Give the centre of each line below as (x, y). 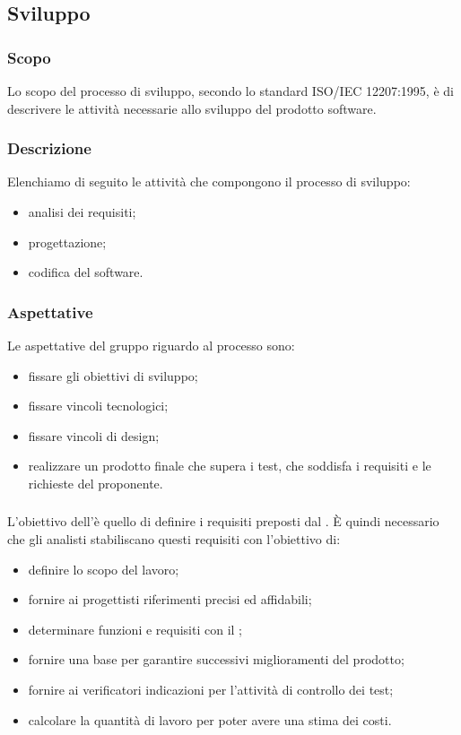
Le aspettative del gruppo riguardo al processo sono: (151, 345)
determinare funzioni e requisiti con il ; (135, 629)
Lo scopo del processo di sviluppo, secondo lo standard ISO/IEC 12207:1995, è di (230, 91)
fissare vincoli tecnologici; (98, 406)
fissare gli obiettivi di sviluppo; (113, 375)
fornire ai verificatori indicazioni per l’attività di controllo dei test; (211, 690)
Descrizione (49, 148)
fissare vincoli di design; (94, 435)
